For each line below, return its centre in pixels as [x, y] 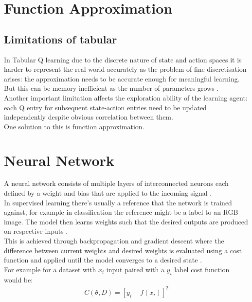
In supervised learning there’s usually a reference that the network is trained [118, 202]
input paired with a [135, 269]
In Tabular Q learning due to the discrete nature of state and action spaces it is [123, 59]
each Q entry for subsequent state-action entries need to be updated [105, 107]
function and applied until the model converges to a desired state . [103, 260]
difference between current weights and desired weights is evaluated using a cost [123, 250]
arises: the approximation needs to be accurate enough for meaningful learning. [122, 78]
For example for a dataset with [50, 269]
